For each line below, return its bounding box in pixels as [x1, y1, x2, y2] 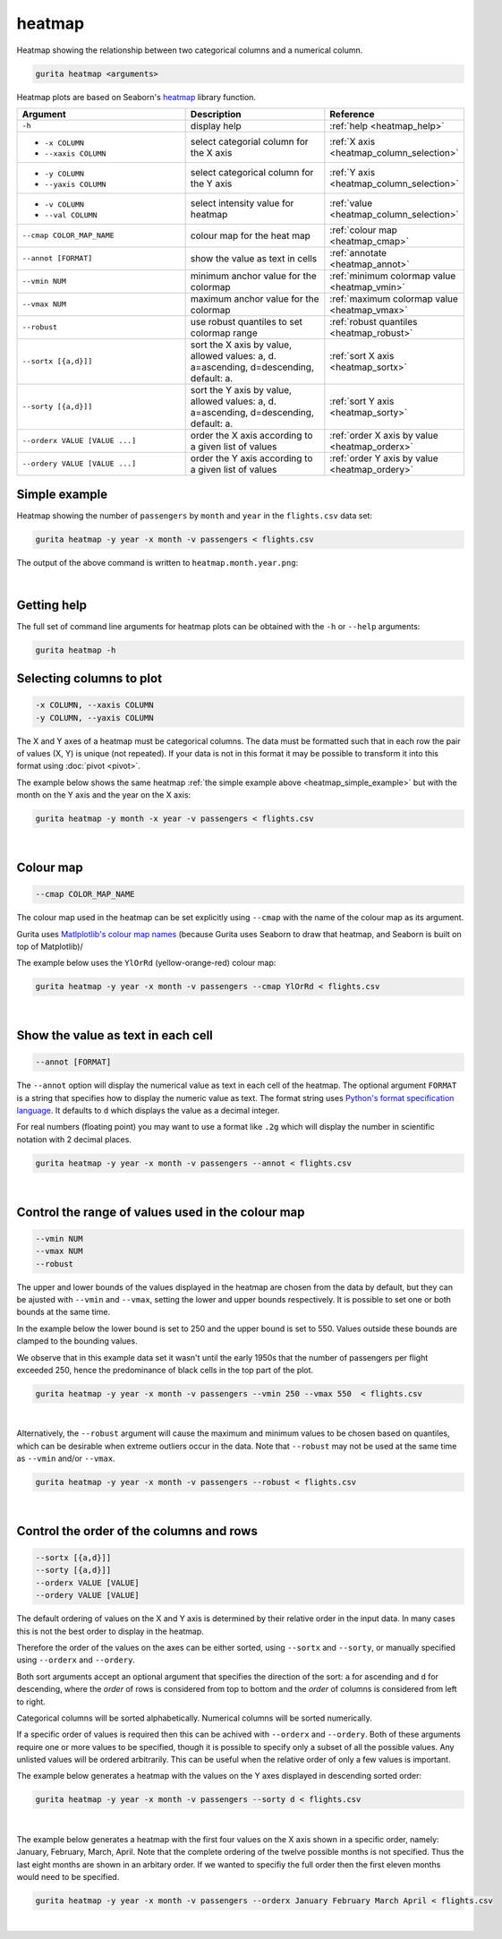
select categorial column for [190, 135, 309, 148]
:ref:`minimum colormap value [329, 269, 456, 282]
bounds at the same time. [16, 1307, 111, 1318]
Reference [329, 107, 375, 120]
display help [190, 119, 242, 132]
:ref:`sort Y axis [329, 395, 395, 407]
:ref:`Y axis [329, 166, 376, 178]
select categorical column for [190, 166, 314, 178]
